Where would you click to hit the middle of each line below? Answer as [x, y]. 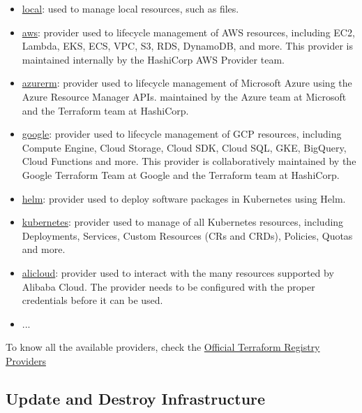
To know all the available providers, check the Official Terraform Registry [163, 347]
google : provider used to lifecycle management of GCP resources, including [182, 134]
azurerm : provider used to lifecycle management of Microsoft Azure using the [187, 83]
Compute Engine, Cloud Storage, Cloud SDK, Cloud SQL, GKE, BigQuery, [184, 147]
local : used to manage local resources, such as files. [130, 8]
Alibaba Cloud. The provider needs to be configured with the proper [168, 286]
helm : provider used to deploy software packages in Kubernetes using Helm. [184, 198]
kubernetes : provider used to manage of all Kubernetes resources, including [183, 222]
